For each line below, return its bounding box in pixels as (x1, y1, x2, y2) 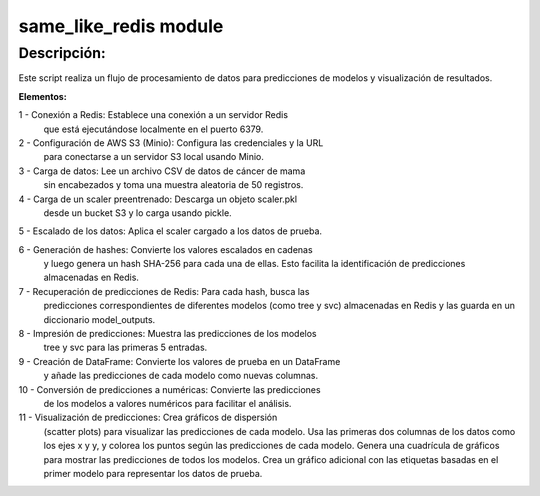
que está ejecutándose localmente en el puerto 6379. (43, 123, 264, 135)
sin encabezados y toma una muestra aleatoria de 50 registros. (43, 179, 304, 191)
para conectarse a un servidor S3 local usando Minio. (43, 151, 265, 163)
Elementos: (18, 90, 67, 102)
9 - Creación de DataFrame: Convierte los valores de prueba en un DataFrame (18, 355, 341, 367)
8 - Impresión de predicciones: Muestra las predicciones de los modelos (18, 328, 317, 340)
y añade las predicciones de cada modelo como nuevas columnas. (43, 370, 319, 382)
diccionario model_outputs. (43, 313, 156, 325)
